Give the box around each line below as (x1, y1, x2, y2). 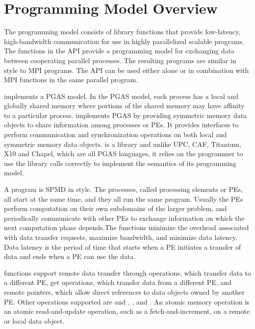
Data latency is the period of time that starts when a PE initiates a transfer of (4, 241, 241, 252)
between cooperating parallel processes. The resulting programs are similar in (4, 55, 236, 65)
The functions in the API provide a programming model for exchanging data (4, 46, 234, 56)
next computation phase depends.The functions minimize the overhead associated (4, 222, 249, 233)
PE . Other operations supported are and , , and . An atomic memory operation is (4, 296, 250, 306)
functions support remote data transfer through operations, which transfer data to (4, 267, 251, 278)
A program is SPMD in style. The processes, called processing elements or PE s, (4, 184, 243, 194)
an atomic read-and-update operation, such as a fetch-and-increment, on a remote (4, 306, 250, 316)
